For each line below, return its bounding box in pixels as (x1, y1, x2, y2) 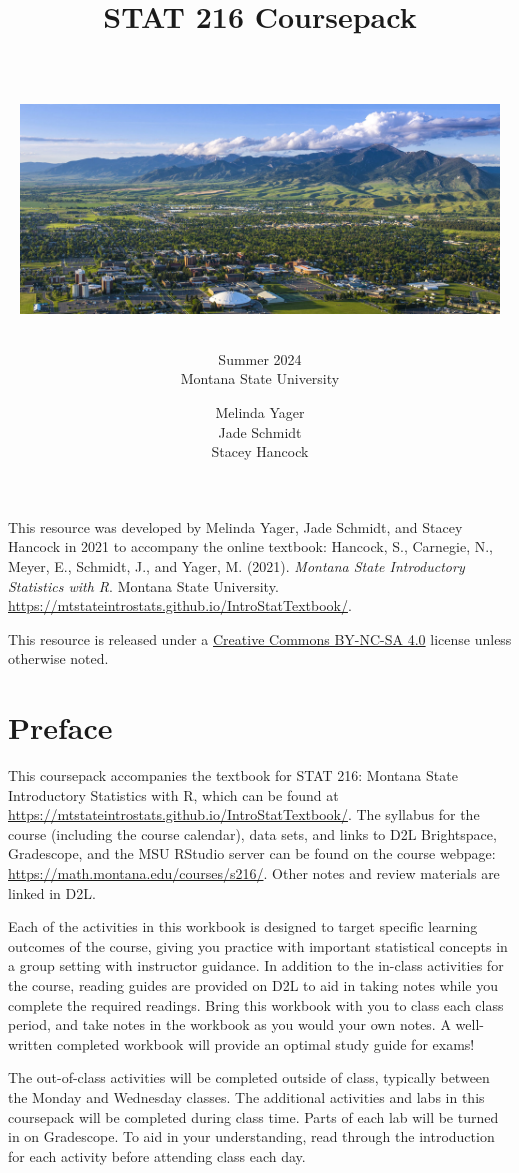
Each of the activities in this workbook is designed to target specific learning (8, 916, 478, 937)
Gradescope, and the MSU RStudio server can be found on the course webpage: (8, 843, 496, 864)
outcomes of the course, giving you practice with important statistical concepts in (8, 935, 508, 956)
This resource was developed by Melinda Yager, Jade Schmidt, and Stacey (8, 516, 463, 537)
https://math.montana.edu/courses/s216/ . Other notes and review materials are (8, 862, 500, 883)
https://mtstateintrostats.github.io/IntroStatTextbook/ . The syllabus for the (8, 804, 480, 825)
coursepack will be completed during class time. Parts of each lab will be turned (8, 1106, 499, 1127)
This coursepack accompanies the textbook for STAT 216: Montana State (8, 765, 458, 785)
